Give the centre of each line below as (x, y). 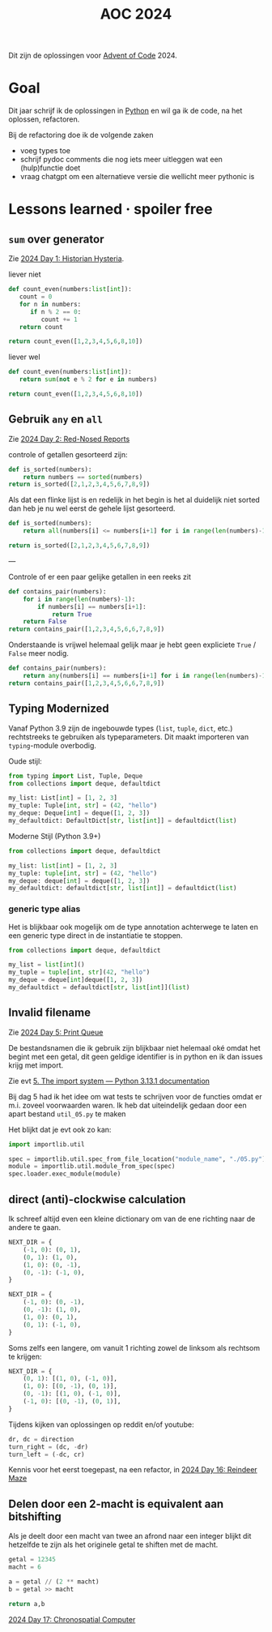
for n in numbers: (50, 304)
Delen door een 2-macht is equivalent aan (116, 1503)
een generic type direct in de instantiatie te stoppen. (96, 935)
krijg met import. (36, 1065)
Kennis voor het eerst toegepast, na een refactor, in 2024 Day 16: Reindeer (133, 1470)
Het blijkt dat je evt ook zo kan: (60, 1129)
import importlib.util (47, 1144)
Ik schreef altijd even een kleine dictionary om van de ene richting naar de (132, 1219)
